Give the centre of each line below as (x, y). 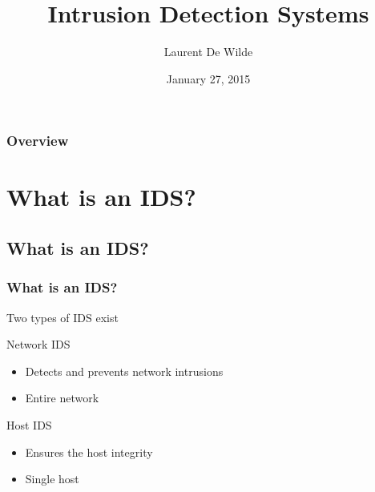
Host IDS (29, 424)
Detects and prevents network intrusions (124, 371)
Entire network (62, 398)
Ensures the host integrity (89, 452)
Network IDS (38, 344)
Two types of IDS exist (62, 317)
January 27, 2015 (208, 78)
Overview (38, 141)
